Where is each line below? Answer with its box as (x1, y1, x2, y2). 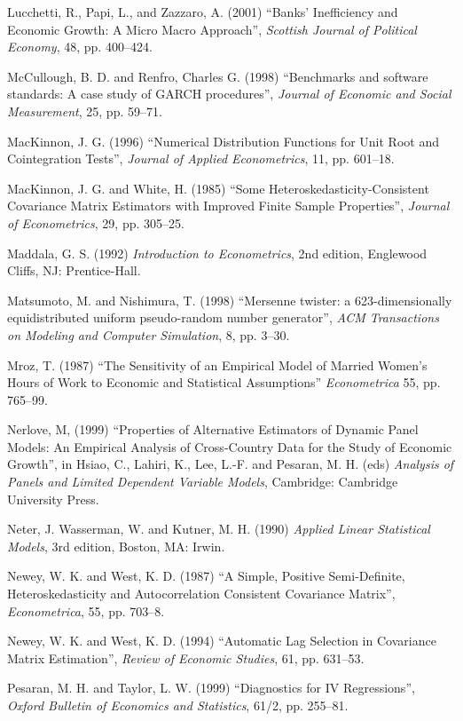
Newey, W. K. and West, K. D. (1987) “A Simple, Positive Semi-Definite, (7, 566, 405, 585)
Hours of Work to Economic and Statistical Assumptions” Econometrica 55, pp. (7, 373, 441, 392)
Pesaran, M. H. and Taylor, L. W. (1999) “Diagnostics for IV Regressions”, (7, 678, 415, 697)
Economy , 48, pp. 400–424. (7, 37, 153, 56)
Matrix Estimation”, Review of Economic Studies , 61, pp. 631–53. (7, 648, 365, 667)
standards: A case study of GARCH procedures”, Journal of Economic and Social (7, 84, 451, 103)
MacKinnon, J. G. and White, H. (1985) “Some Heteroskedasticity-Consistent (7, 178, 429, 197)
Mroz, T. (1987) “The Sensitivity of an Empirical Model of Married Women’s (7, 355, 428, 374)
